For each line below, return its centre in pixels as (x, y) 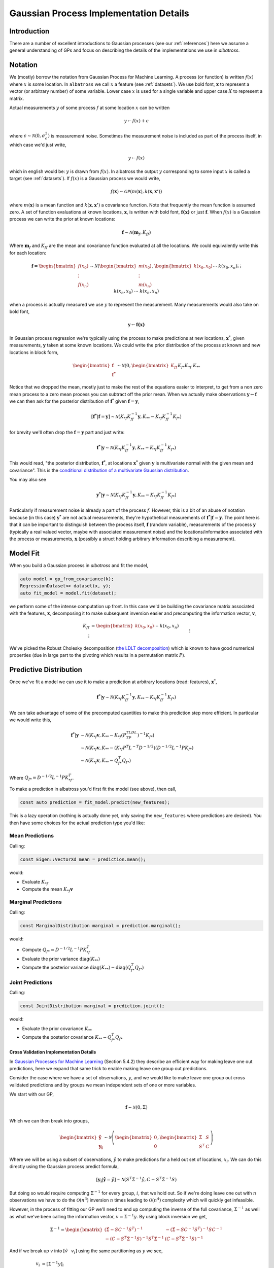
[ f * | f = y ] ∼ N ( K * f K (111, 416)
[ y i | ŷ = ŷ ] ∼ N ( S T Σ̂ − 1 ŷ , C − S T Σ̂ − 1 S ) (136, 1180)
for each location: (28, 253)
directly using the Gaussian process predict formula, (64, 1166)
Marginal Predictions (36, 902)
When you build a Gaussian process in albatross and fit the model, (79, 565)
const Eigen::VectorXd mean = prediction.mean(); (83, 859)
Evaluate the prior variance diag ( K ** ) (61, 959)
